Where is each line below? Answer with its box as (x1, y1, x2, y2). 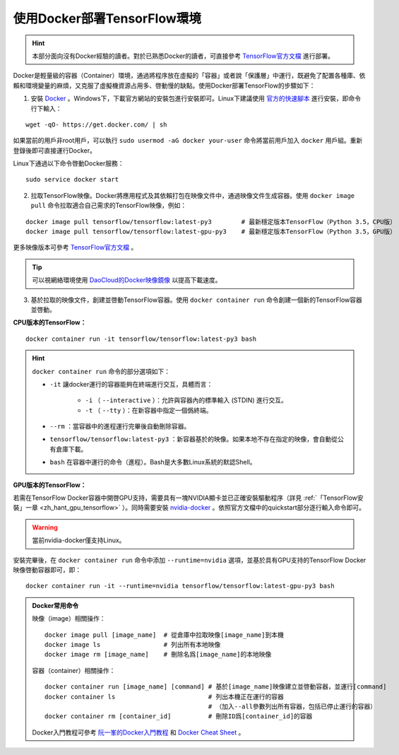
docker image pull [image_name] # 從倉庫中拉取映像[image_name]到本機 (44, 631, 284, 639)
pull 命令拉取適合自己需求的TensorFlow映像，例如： (30, 201, 187, 210)
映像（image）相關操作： (32, 614, 106, 623)
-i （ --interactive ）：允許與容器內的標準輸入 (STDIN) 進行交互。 (85, 396, 287, 404)
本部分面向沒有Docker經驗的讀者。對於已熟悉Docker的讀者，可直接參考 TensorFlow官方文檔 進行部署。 (32, 52, 335, 60)
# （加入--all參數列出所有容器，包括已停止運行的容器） (208, 702, 377, 710)
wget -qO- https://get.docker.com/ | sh (25, 120, 167, 129)
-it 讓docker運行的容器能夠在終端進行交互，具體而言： (49, 380, 213, 388)
